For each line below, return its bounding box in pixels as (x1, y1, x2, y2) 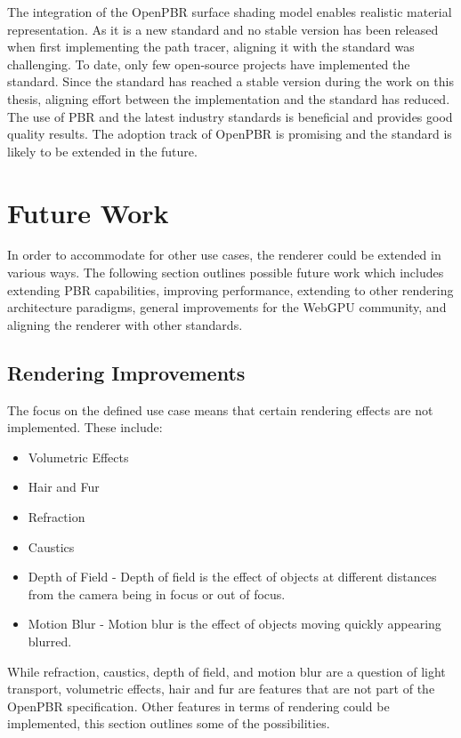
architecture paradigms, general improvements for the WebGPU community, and (7, 298, 447, 317)
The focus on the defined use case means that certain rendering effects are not (7, 400, 433, 419)
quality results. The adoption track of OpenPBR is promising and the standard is (7, 124, 452, 143)
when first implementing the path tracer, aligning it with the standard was (7, 37, 415, 56)
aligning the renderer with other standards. (7, 315, 243, 333)
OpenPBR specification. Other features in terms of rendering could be (7, 696, 390, 715)
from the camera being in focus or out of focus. (28, 584, 286, 603)
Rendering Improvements (7, 358, 246, 386)
